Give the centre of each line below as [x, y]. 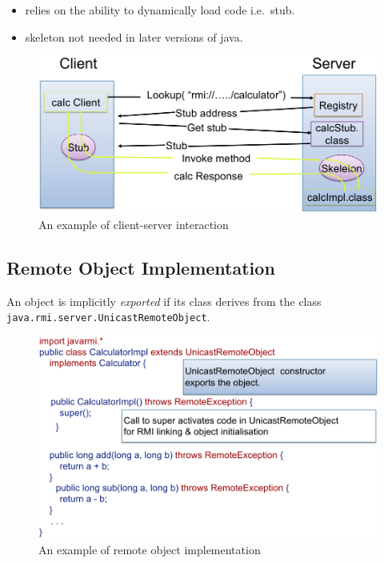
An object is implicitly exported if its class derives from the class [164, 301]
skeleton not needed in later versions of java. [134, 36]
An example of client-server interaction [134, 224]
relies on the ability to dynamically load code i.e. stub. [160, 10]
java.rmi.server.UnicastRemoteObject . [108, 317]
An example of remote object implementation [150, 550]
